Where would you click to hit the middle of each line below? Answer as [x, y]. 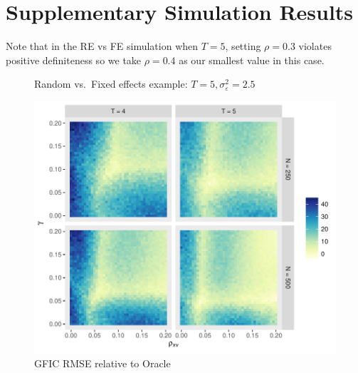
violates [315, 46]
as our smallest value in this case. [252, 60]
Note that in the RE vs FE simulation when [102, 46]
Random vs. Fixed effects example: [111, 84]
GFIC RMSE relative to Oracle [102, 363]
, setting [243, 46]
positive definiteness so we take [74, 60]
